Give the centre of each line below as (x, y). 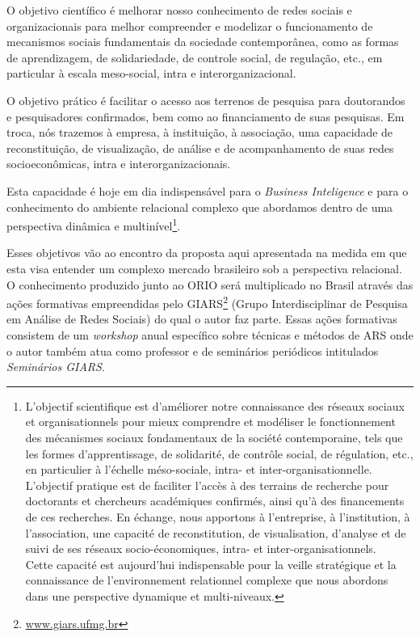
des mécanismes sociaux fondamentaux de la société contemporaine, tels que (214, 437)
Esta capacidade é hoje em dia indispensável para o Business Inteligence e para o (208, 190)
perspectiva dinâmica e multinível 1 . (94, 224)
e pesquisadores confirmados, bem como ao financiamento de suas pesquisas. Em (206, 116)
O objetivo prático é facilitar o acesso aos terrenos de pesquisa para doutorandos (206, 100)
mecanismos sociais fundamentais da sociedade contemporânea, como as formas (203, 42)
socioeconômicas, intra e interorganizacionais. (119, 164)
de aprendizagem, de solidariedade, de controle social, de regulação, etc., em (195, 57)
